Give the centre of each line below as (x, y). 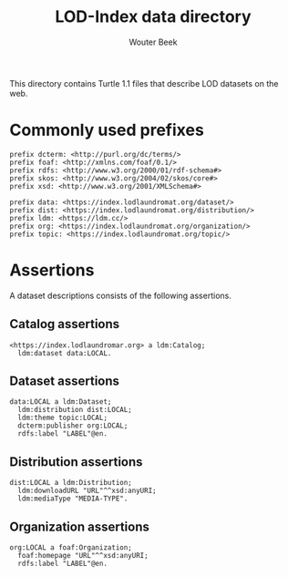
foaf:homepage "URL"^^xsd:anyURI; (83, 556)
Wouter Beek (153, 42)
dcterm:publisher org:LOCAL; (73, 426)
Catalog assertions (65, 324)
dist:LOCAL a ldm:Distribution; (71, 483)
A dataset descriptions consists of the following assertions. (121, 295)
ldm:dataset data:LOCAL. (65, 353)
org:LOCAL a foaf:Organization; (71, 548)
